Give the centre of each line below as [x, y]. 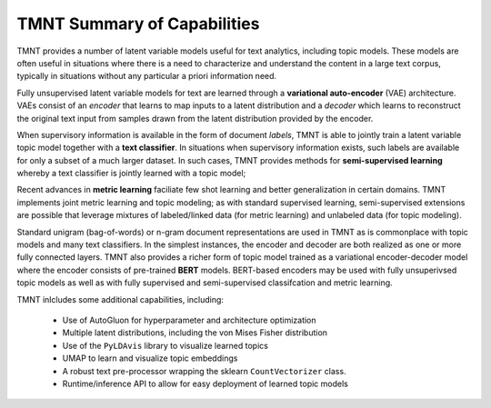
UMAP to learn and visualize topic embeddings [150, 358]
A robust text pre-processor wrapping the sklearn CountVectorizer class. [204, 371]
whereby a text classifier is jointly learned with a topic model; [131, 174]
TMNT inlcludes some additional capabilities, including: [120, 299]
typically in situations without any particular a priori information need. [147, 76]
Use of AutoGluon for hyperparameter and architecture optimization [190, 320]
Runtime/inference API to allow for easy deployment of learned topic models [205, 383]
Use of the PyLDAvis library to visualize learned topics [165, 345]
